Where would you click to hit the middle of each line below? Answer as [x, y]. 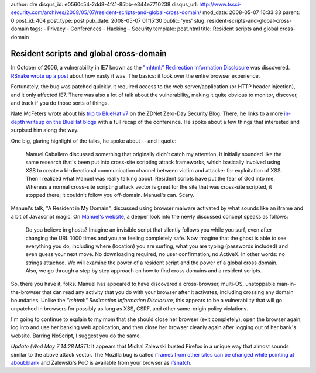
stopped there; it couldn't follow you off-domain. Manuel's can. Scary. [110, 195]
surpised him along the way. [45, 130]
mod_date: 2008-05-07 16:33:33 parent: [251, 12]
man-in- [286, 284]
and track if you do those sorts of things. [60, 103]
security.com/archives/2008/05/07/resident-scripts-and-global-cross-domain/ [106, 12]
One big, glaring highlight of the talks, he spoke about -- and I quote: [94, 141]
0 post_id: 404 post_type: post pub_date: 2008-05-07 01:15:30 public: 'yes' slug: [108, 20]
